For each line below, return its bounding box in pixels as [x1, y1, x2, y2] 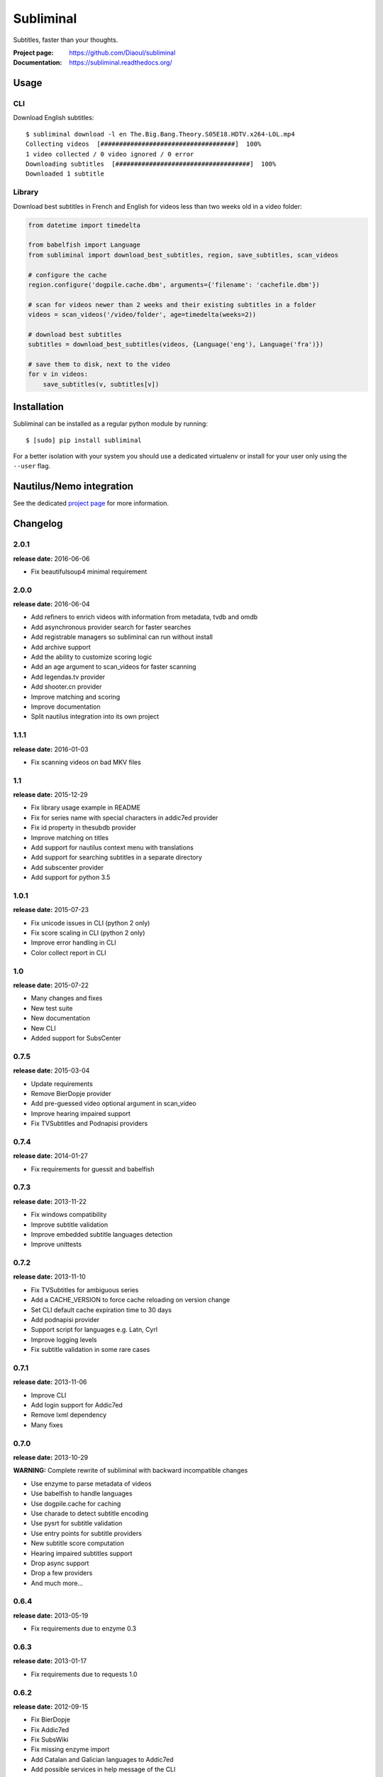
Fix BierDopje [30, 1715, 71, 1724]
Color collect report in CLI [30, 948, 106, 957]
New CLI [30, 1024, 56, 1032]
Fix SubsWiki [30, 1735, 69, 1744]
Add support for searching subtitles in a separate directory [30, 853, 202, 861]
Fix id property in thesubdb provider [30, 823, 136, 832]
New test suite [30, 1004, 74, 1012]
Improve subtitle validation [30, 1220, 109, 1229]
